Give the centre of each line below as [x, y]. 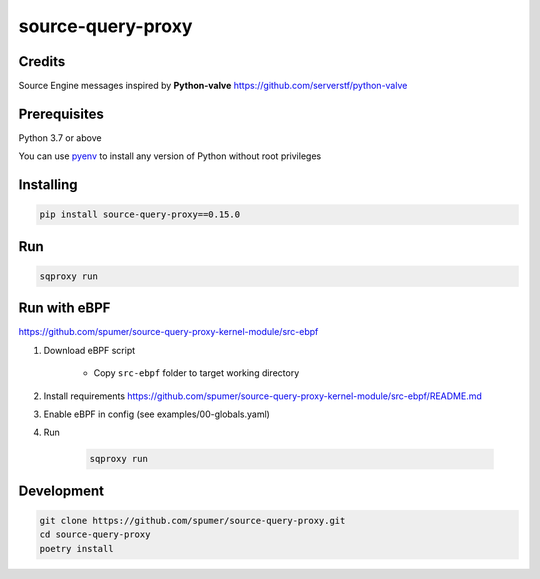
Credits [42, 61]
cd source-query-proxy [95, 534]
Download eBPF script [89, 350]
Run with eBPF [64, 308]
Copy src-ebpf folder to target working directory [196, 373]
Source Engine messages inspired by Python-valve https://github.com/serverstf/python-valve [213, 86]
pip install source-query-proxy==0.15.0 [139, 214]
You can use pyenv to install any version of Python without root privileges [170, 156]
